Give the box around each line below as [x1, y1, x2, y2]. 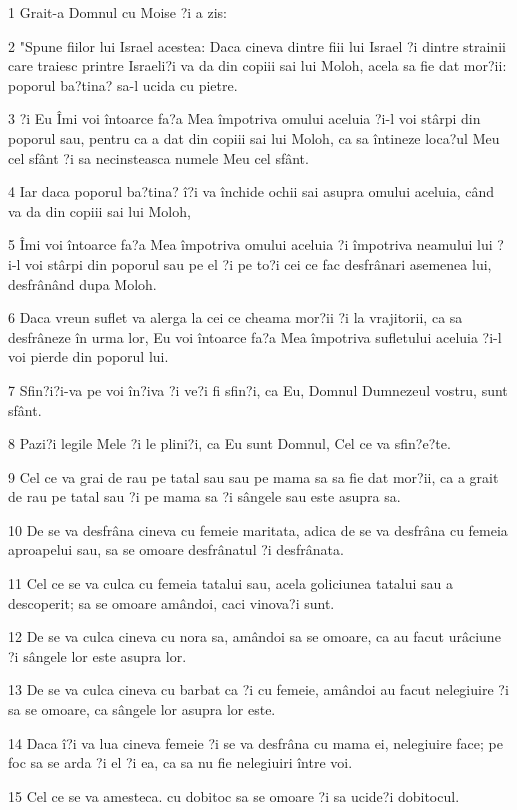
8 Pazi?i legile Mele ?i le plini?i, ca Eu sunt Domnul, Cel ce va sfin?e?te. [8, 433, 451, 454]
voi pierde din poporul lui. [8, 346, 169, 367]
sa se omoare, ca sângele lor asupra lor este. [8, 699, 276, 720]
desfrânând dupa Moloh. [8, 273, 157, 294]
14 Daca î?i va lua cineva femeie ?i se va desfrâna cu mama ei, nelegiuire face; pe [8, 732, 503, 753]
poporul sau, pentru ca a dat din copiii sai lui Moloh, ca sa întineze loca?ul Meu [8, 127, 500, 148]
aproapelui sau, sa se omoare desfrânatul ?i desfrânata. [8, 539, 344, 560]
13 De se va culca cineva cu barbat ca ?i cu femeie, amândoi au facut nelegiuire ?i [8, 679, 509, 700]
